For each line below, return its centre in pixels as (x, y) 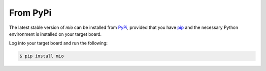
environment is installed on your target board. (55, 34)
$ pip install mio (42, 56)
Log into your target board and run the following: (58, 43)
